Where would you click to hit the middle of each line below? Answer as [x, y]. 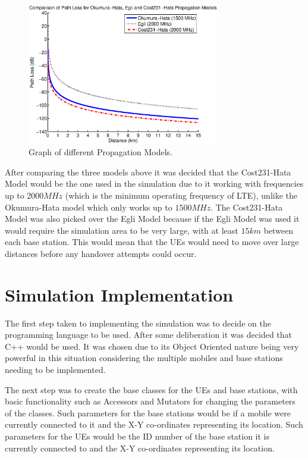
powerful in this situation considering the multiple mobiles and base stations [144, 358]
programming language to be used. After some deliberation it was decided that [148, 335]
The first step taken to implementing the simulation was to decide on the [138, 323]
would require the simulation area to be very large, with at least [122, 230]
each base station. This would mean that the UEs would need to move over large [152, 242]
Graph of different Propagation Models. [101, 152]
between [279, 230]
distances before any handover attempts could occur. [101, 253]
